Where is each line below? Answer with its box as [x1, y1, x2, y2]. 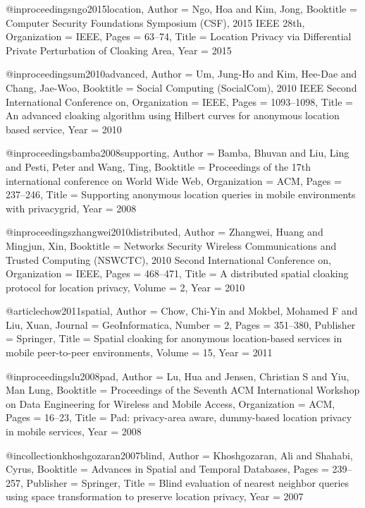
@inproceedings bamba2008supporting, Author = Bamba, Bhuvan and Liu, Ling [6, 145, 349, 160]
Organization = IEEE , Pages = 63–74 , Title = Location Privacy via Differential [6, 29, 352, 44]
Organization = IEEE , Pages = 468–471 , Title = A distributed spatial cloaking [6, 266, 349, 281]
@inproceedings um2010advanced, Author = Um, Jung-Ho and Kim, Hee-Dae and [6, 66, 357, 81]
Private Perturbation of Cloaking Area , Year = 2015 [6, 42, 232, 57]
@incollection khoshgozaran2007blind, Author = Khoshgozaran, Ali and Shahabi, [6, 447, 353, 462]
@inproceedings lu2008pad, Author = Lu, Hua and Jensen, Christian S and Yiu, [6, 368, 349, 383]
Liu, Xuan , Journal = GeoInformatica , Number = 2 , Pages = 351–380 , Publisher [6, 317, 356, 332]
